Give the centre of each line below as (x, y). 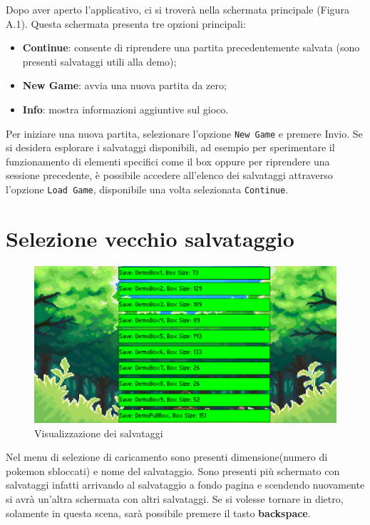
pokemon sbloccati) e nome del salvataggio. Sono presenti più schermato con (173, 470)
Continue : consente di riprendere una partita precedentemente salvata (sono (191, 47)
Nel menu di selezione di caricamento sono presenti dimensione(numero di (167, 457)
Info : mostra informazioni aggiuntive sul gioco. (125, 109)
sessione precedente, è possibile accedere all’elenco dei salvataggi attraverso (169, 175)
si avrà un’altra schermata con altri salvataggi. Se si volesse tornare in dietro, (175, 499)
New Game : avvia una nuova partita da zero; (124, 85)
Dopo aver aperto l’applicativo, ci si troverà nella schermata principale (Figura (178, 9)
